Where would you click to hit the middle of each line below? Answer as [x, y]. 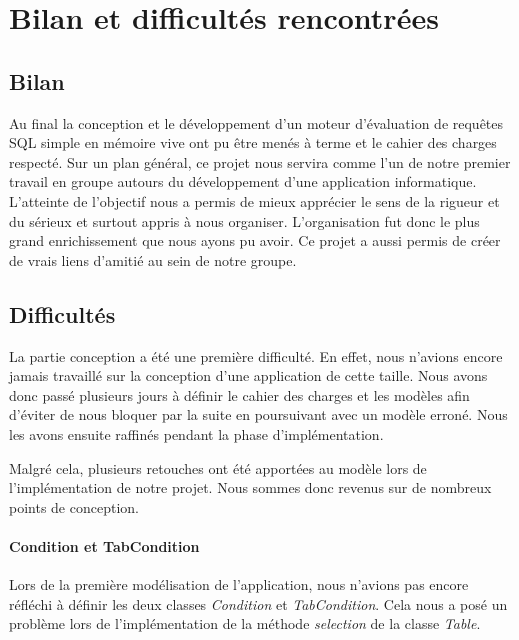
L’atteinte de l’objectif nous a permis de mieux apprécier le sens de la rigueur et [254, 200]
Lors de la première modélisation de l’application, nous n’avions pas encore [239, 584]
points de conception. [74, 506]
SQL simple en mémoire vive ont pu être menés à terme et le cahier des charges [253, 142]
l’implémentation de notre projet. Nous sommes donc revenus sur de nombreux [250, 487]
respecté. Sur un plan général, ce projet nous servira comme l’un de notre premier [260, 161]
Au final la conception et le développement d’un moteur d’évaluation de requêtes [256, 122]
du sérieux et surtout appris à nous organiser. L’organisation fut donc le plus [244, 220]
